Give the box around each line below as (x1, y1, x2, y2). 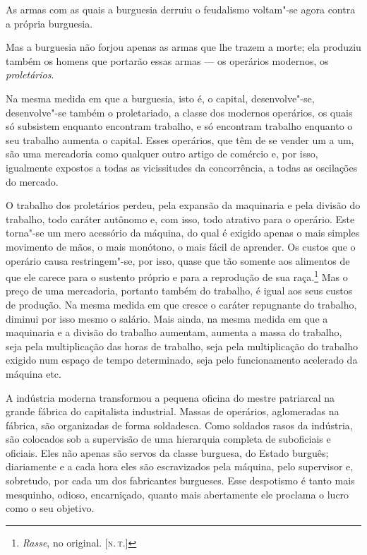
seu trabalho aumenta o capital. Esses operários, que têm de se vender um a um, (6, 132, 354, 147)
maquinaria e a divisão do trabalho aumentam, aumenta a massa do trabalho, (6, 325, 342, 340)
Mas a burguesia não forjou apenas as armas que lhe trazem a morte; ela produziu (6, 40, 361, 54)
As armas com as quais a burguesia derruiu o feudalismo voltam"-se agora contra (6, 2, 356, 16)
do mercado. (6, 174, 59, 189)
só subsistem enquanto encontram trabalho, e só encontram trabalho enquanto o (6, 119, 353, 133)
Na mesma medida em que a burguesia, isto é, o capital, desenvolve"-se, (6, 90, 315, 105)
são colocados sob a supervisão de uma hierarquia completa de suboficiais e (6, 431, 331, 446)
